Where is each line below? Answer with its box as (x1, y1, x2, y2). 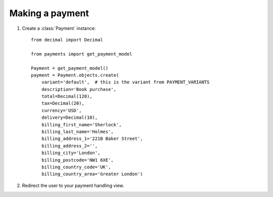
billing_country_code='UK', (41, 164, 111, 170)
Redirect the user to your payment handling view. (22, 182, 124, 188)
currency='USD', (41, 108, 82, 113)
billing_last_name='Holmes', (41, 129, 114, 135)
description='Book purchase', (41, 86, 116, 92)
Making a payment (9, 8, 89, 19)
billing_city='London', (41, 150, 101, 156)
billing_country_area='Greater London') (41, 171, 144, 177)
